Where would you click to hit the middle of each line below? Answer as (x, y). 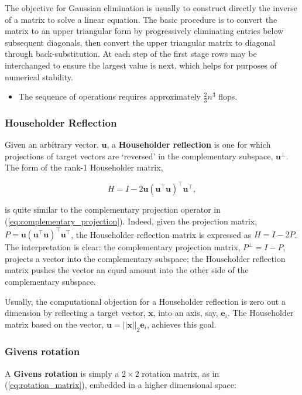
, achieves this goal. (181, 324)
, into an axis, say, (186, 313)
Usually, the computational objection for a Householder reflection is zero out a (145, 301)
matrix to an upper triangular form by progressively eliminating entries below (144, 31)
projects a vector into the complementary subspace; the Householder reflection (145, 258)
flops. (228, 96)
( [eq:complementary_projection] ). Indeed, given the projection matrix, (131, 221)
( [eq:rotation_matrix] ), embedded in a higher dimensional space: (121, 385)
